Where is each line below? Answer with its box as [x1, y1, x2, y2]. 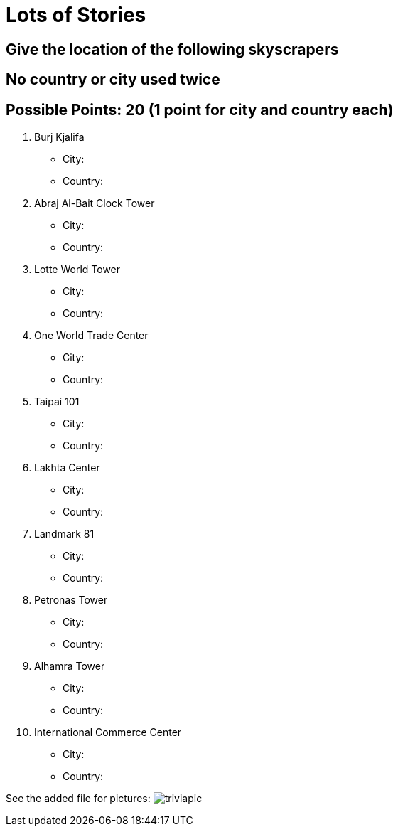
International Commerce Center [34, 726, 182, 739]
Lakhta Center [34, 462, 100, 474]
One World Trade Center [34, 329, 149, 342]
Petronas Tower [34, 594, 108, 607]
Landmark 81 [34, 528, 95, 540]
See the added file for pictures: [6, 792, 151, 805]
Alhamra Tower [34, 660, 105, 673]
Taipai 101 [34, 395, 80, 408]
